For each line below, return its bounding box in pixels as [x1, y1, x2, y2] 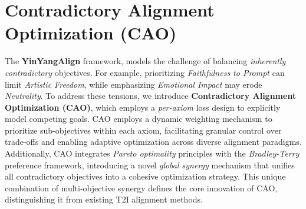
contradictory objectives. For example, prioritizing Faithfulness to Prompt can [5, 66, 285, 78]
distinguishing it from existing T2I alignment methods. [5, 193, 203, 205]
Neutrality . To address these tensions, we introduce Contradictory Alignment [5, 89, 297, 102]
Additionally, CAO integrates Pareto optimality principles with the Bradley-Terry [5, 147, 300, 160]
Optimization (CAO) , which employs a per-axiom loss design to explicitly [5, 101, 281, 113]
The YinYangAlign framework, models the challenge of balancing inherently [5, 55, 286, 67]
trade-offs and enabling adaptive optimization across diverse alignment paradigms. [5, 135, 302, 148]
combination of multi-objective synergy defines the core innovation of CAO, [5, 181, 278, 194]
